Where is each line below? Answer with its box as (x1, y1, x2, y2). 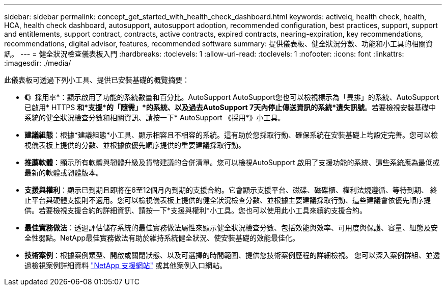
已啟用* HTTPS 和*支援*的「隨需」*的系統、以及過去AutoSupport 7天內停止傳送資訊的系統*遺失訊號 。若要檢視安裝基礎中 (24, 103, 436, 112)
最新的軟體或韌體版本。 (24, 168, 103, 177)
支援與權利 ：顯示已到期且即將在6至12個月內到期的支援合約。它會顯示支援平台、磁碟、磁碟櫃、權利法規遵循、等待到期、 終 (24, 186, 437, 194)
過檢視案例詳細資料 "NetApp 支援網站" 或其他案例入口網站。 (24, 261, 227, 270)
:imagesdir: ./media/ (4, 59, 71, 67)
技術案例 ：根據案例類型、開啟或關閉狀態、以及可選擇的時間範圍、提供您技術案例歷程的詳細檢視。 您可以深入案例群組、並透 (24, 251, 440, 259)
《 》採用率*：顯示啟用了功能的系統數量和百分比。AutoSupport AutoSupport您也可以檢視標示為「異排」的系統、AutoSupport (24, 93, 439, 101)
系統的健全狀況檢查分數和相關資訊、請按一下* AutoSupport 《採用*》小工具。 (24, 113, 285, 122)
